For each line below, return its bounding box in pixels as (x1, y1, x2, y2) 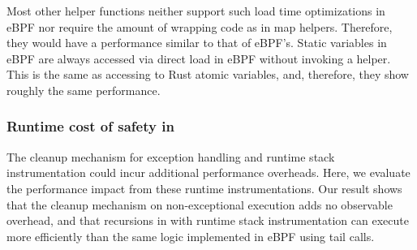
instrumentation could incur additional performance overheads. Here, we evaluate (6, 164, 411, 181)
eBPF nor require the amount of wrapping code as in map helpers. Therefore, (6, 18, 393, 35)
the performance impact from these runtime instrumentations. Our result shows (6, 179, 402, 196)
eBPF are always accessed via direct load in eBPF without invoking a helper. (6, 50, 391, 67)
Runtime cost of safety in (6, 116, 174, 136)
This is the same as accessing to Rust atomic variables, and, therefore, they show (6, 66, 409, 83)
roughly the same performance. (6, 81, 161, 98)
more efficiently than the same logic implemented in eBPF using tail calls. (6, 227, 375, 244)
